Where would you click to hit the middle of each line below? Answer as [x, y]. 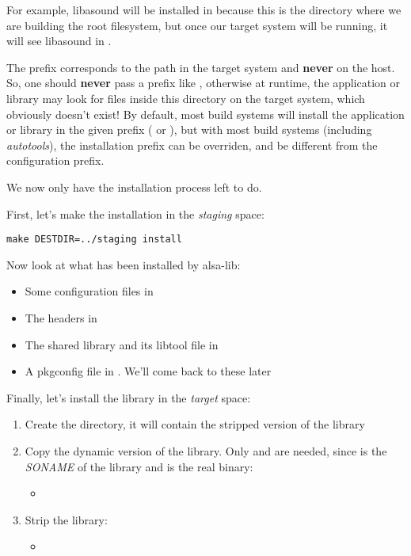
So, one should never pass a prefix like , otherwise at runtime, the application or [203, 83]
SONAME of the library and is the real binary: [139, 466]
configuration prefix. [55, 160]
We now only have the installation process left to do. [134, 187]
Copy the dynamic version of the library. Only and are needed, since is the [206, 450]
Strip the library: [66, 519]
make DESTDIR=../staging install [94, 240]
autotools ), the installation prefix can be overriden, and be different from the [192, 145]
